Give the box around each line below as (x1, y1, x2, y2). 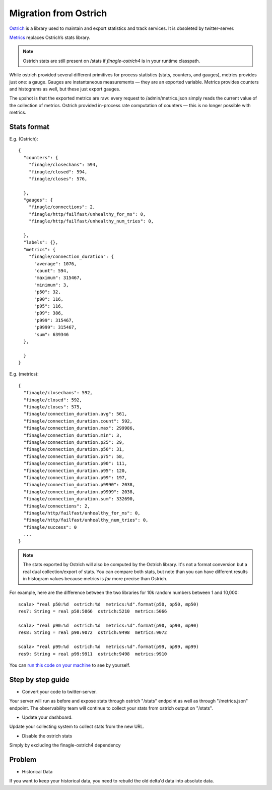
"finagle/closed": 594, (28, 169, 88, 174)
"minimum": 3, (34, 282, 69, 288)
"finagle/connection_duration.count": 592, (23, 418, 133, 424)
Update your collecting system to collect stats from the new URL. (9, 723, 145, 730)
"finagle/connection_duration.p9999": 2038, (23, 489, 135, 495)
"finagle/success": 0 (23, 524, 77, 530)
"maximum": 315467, (34, 275, 83, 281)
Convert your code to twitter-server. (22, 688, 97, 694)
